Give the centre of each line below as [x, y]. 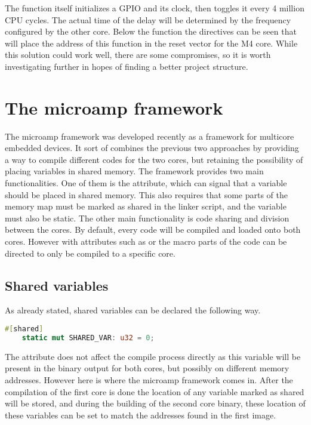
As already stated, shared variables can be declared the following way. [133, 310]
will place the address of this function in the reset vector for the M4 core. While [151, 43]
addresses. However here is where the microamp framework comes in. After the [149, 379]
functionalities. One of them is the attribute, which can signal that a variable [146, 183]
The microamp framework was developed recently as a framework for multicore [150, 136]
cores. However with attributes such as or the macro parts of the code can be [146, 241]
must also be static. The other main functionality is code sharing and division [147, 218]
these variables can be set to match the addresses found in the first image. [141, 415]
